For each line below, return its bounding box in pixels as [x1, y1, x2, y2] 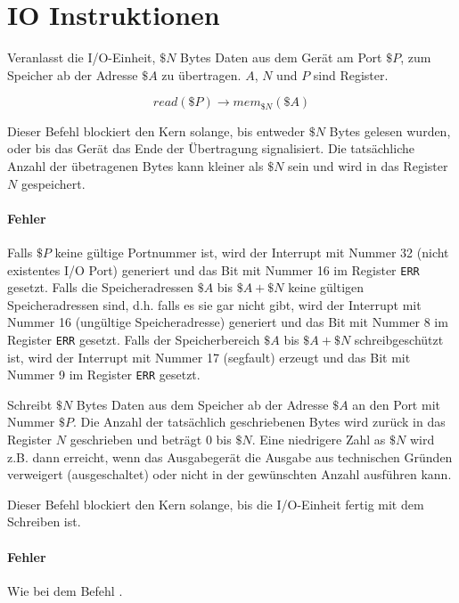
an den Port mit [352, 395, 440, 413]
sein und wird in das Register [288, 156, 448, 175]
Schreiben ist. [7, 512, 81, 531]
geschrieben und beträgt [70, 430, 202, 449]
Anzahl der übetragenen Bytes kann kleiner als [7, 156, 264, 175]
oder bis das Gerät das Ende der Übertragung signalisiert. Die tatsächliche [7, 139, 414, 158]
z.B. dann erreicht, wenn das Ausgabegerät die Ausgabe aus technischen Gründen [7, 447, 453, 466]
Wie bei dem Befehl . [7, 581, 123, 599]
